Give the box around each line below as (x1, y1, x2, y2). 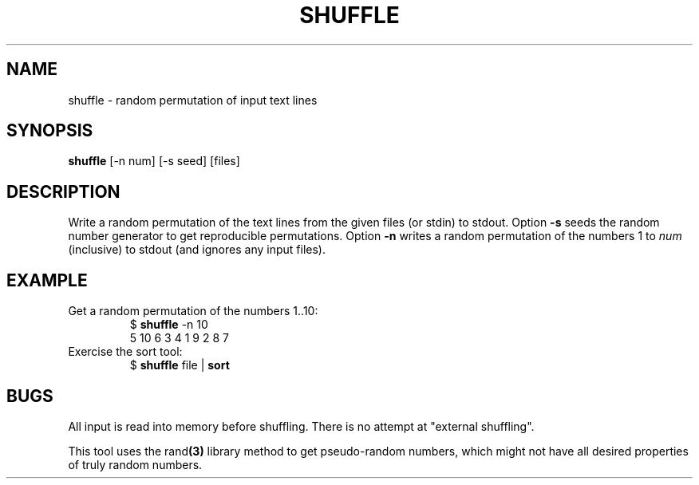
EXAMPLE (6, 270, 88, 290)
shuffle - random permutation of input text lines (68, 93, 318, 107)
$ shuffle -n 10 (129, 317, 208, 332)
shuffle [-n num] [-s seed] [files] (68, 154, 240, 168)
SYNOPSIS (6, 120, 93, 141)
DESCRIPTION (6, 181, 120, 202)
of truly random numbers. (68, 457, 203, 471)
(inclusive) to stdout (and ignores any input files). (68, 242, 326, 257)
